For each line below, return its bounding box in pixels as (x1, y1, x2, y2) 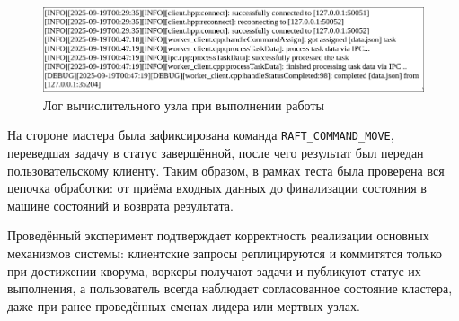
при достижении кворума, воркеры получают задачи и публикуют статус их (7, 261, 421, 280)
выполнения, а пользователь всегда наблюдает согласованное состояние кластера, (7, 279, 453, 298)
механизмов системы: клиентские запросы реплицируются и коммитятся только (7, 244, 443, 262)
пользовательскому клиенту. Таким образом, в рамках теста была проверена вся (7, 160, 445, 179)
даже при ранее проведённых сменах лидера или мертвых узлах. (7, 296, 360, 315)
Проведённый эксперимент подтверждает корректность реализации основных (7, 226, 429, 245)
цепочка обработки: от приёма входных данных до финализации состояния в (7, 178, 427, 197)
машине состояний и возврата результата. (7, 195, 234, 214)
